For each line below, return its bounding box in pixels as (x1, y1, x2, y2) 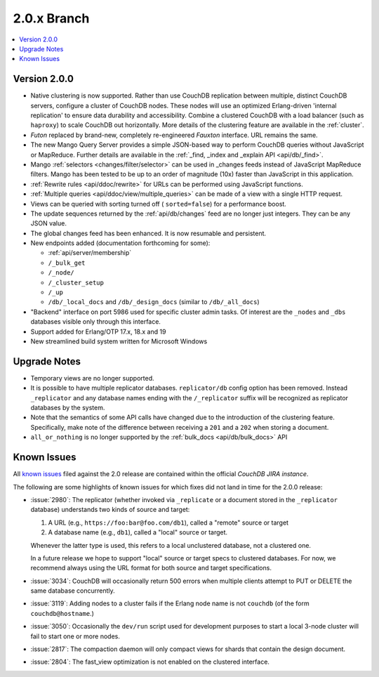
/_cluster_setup (48, 278, 105, 287)
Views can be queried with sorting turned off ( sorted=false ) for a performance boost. (30, 199, 287, 208)
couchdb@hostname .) (30, 609, 94, 617)
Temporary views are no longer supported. (30, 374, 154, 382)
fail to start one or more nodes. (30, 632, 121, 640)
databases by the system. (30, 404, 105, 412)
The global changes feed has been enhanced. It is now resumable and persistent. (30, 229, 267, 237)
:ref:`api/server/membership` (48, 249, 132, 257)
